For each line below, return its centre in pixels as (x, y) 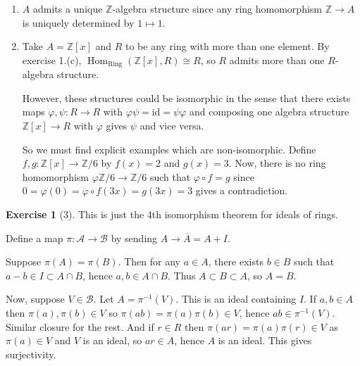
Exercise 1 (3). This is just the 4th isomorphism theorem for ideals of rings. (172, 214)
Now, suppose (35, 299)
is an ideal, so (112, 340)
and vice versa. (172, 126)
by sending (134, 238)
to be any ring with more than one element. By (228, 46)
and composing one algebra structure (269, 112)
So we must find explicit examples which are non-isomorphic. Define (169, 149)
